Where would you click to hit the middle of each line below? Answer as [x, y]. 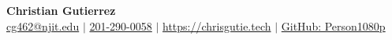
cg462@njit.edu [43, 25]
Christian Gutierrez [61, 10]
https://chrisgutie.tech [217, 25]
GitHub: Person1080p [333, 25]
